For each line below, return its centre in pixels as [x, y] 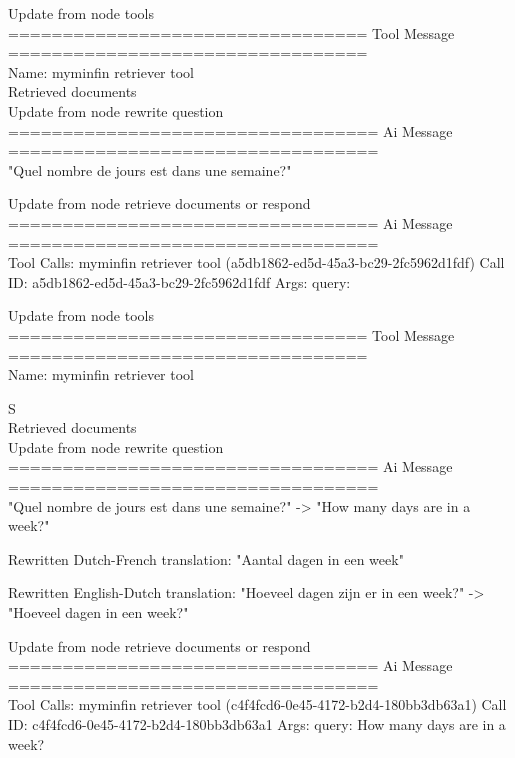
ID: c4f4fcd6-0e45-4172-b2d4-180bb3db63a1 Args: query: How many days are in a [257, 724]
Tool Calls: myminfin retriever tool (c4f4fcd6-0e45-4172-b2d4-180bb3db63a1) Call [257, 704]
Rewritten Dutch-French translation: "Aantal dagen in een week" [206, 558]
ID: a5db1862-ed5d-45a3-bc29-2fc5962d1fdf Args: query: [179, 281]
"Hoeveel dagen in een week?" [98, 612]
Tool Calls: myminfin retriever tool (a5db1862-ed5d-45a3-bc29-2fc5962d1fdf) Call [256, 262]
